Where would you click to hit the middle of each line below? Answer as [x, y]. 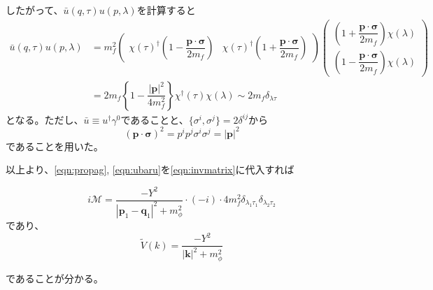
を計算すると [166, 10]
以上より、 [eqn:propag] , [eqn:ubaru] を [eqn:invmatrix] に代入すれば [150, 169]
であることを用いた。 [55, 146]
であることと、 [155, 119]
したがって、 [35, 10]
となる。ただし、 [45, 119]
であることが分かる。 [55, 278]
